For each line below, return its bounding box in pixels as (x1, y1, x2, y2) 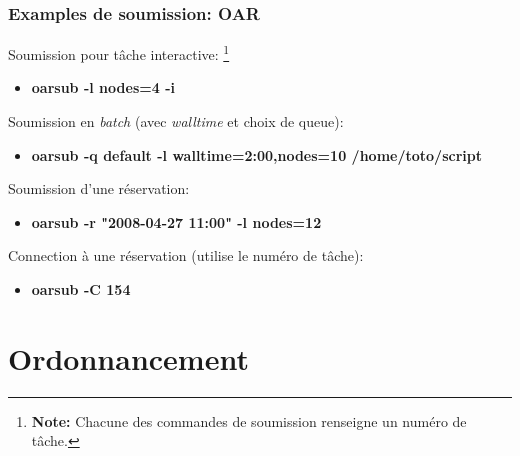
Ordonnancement (8, 337, 249, 378)
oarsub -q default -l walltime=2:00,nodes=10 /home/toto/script (31, 144, 482, 165)
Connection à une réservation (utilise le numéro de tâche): (8, 245, 364, 266)
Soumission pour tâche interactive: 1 (8, 41, 230, 64)
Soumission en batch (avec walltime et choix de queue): (8, 111, 344, 132)
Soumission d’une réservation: (8, 178, 190, 199)
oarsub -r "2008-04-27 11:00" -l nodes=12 (31, 211, 322, 232)
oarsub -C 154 (31, 279, 131, 300)
